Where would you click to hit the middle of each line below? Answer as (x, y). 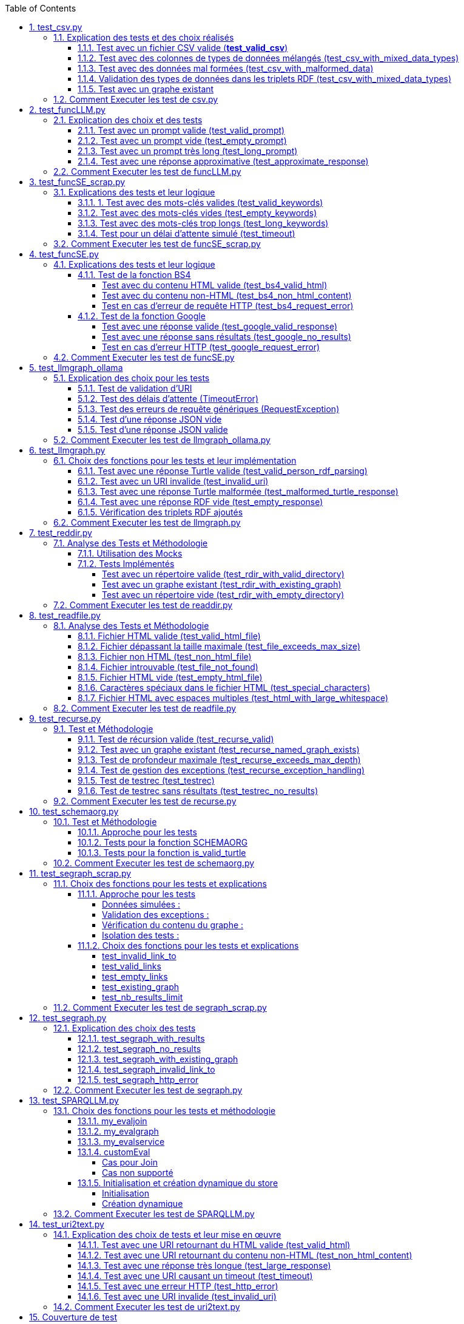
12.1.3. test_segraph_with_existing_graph (158, 1059)
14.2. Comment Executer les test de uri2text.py (147, 1307)
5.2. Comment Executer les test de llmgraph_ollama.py (162, 440)
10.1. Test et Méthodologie (105, 822)
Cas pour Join (130, 1162)
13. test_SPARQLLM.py (74, 1100)
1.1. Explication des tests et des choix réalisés (144, 37)
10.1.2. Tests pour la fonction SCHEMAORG (163, 842)
